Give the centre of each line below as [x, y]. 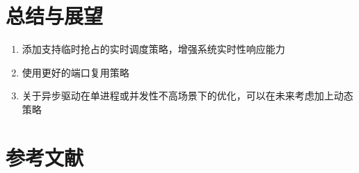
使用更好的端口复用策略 [75, 72]
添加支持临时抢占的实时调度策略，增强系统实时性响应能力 [153, 49]
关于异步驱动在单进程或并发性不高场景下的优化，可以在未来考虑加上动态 [188, 96]
